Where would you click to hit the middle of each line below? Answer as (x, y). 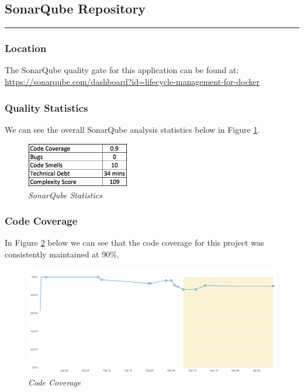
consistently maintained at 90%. (62, 254)
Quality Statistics (46, 107)
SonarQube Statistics (65, 195)
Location (26, 48)
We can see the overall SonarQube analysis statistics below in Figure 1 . (132, 129)
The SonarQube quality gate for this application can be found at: (122, 70)
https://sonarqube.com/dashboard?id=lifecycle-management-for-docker (132, 82)
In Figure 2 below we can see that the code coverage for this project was (134, 243)
